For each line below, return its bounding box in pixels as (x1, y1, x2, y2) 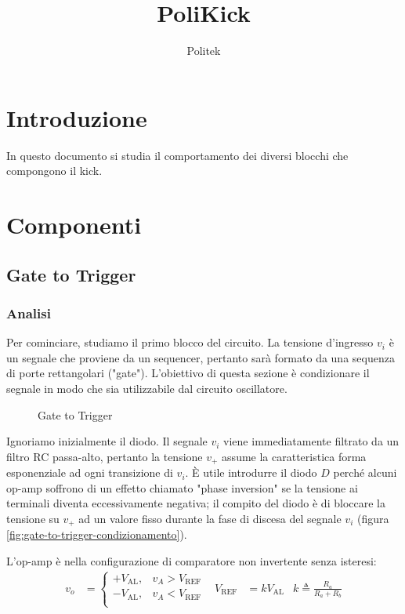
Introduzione (6, 101, 147, 133)
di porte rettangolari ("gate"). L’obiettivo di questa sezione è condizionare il (6, 365, 370, 381)
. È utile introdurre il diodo (185, 464, 317, 481)
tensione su (6, 510, 60, 527)
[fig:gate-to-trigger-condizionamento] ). (6, 526, 187, 543)
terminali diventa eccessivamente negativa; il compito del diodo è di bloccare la (6, 495, 385, 511)
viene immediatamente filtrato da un (223, 433, 400, 449)
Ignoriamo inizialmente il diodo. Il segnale (6, 433, 208, 449)
